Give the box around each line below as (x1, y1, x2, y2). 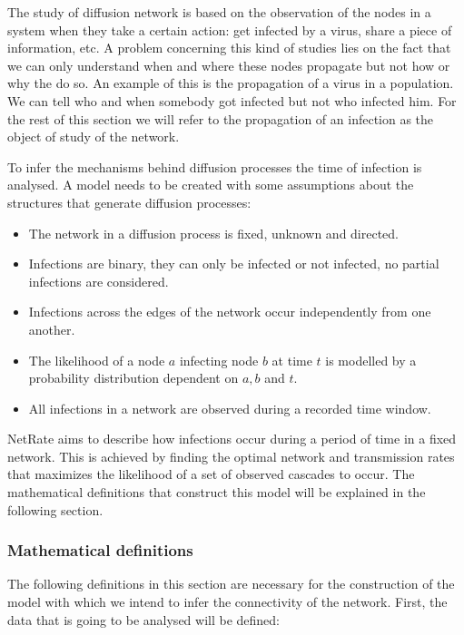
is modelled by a (325, 350, 417, 369)
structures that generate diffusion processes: (7, 192, 252, 211)
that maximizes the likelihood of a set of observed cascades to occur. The (7, 464, 415, 484)
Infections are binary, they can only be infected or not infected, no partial (28, 254, 439, 273)
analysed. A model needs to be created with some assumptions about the (7, 175, 414, 194)
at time (271, 350, 312, 369)
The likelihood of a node (28, 350, 165, 369)
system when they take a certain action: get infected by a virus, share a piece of (7, 20, 452, 39)
